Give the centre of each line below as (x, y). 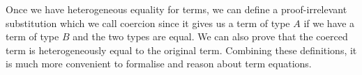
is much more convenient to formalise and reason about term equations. (159, 64)
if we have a (329, 23)
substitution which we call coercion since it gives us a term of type (148, 23)
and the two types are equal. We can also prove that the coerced (210, 36)
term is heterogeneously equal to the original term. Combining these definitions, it (181, 50)
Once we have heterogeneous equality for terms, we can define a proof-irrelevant (176, 9)
